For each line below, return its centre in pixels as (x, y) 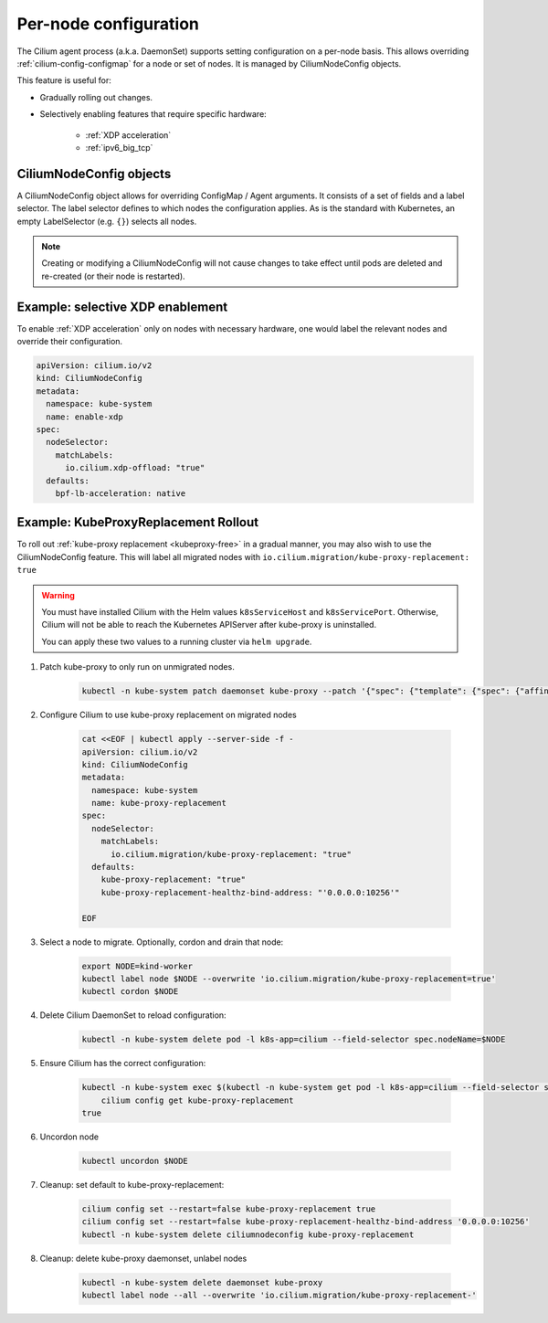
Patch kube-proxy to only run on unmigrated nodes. (137, 667)
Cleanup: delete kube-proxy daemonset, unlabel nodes (143, 1258)
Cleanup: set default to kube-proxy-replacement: (132, 1185)
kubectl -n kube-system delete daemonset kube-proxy (202, 1282)
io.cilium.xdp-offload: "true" (135, 468)
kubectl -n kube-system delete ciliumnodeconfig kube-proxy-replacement (248, 1234)
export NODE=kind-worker (137, 966)
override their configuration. (70, 342)
